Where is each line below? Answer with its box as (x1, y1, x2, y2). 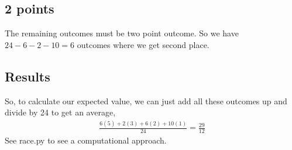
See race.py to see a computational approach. (5, 134, 167, 146)
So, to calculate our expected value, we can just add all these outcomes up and (5, 94, 287, 107)
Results (5, 67, 50, 85)
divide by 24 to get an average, (5, 106, 116, 118)
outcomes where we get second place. (77, 38, 209, 50)
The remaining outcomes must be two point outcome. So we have (5, 27, 239, 39)
